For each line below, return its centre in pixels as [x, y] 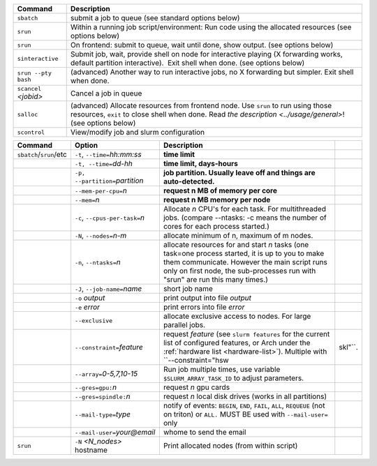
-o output [90, 298]
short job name [188, 288]
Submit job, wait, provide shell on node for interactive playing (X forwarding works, [207, 54]
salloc [28, 114]
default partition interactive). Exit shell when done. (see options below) [187, 63]
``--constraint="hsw [196, 360]
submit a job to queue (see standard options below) [155, 18]
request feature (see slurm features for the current [246, 334]
